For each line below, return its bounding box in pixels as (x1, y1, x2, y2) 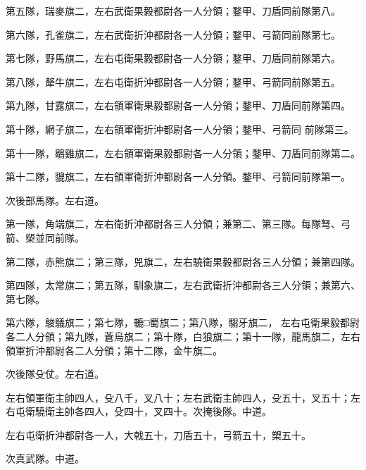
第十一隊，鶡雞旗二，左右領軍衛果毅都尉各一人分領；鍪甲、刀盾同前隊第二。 (6, 145, 360, 160)
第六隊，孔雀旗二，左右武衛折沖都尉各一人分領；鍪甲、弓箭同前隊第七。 (6, 27, 341, 42)
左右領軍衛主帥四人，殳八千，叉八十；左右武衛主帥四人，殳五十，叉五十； (6, 390, 351, 404)
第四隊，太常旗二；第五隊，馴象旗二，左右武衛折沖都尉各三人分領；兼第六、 (6, 278, 360, 292)
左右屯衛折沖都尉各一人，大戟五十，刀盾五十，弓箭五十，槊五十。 (6, 427, 311, 442)
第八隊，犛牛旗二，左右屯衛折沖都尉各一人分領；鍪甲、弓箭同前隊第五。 (6, 74, 341, 89)
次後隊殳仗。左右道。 (6, 366, 104, 381)
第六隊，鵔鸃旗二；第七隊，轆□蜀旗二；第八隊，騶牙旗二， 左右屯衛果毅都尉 (6, 315, 360, 330)
